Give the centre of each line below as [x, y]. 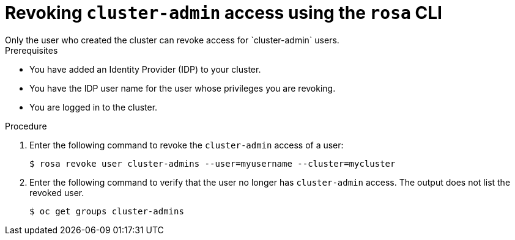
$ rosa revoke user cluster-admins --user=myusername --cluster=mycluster [213, 163]
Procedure [26, 126]
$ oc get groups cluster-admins [107, 211]
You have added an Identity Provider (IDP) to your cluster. [145, 69]
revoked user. [57, 192]
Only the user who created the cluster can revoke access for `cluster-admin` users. [172, 40]
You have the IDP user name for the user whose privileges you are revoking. [183, 88]
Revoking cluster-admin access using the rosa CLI [224, 13]
